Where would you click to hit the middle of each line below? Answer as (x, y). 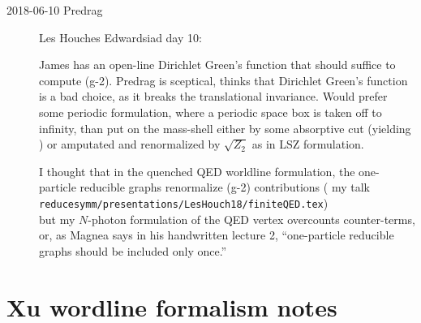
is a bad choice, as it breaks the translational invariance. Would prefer (213, 96)
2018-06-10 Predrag (55, 10)
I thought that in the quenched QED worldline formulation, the (197, 171)
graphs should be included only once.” (133, 250)
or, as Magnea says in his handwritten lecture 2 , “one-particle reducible (217, 235)
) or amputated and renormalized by (130, 144)
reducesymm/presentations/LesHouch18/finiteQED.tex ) (184, 202)
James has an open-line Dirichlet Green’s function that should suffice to (217, 65)
